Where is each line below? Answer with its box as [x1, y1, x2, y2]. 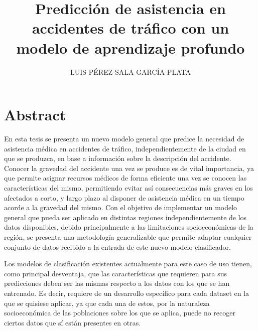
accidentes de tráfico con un [32, 18, 229, 38]
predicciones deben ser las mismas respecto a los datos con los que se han [4, 278, 230, 288]
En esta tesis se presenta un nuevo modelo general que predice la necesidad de [4, 133, 244, 144]
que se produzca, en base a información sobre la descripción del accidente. [4, 153, 231, 163]
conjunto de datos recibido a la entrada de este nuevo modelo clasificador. [4, 241, 231, 252]
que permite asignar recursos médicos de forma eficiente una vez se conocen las [4, 173, 247, 183]
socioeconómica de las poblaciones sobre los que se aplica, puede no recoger [4, 307, 235, 318]
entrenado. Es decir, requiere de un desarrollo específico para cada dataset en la [4, 287, 249, 298]
